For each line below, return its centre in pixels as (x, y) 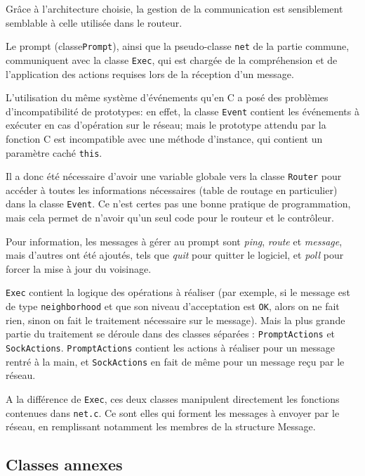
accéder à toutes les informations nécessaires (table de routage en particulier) (172, 189)
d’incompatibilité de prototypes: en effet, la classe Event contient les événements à (182, 111)
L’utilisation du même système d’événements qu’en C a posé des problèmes (167, 97)
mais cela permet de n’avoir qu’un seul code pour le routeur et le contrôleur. (170, 218)
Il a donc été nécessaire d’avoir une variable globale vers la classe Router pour (174, 176)
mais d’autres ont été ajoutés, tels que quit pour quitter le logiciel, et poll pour (175, 255)
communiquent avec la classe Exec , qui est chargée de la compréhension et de (172, 59)
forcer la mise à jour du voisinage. (79, 268)
